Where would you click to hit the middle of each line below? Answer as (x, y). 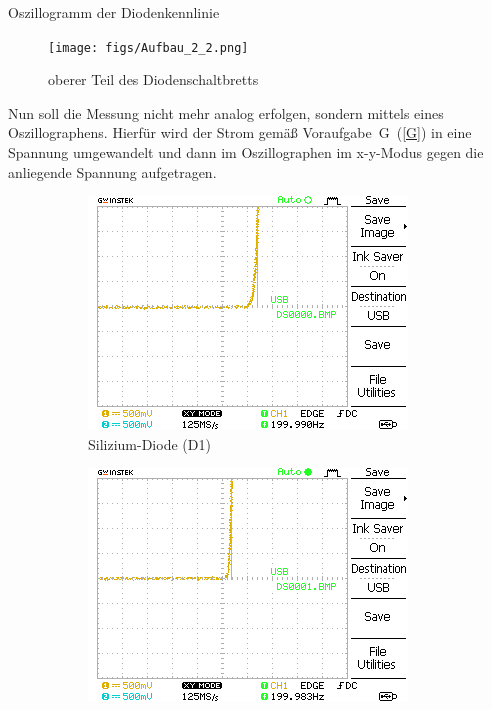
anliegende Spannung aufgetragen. (112, 171)
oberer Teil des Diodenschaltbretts (153, 79)
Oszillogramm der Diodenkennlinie (114, 12)
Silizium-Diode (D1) (149, 443)
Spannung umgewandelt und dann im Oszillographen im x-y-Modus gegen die (246, 152)
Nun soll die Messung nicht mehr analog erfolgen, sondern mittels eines (226, 112)
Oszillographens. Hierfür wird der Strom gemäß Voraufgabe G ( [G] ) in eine (240, 132)
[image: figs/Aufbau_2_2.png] (148, 47)
